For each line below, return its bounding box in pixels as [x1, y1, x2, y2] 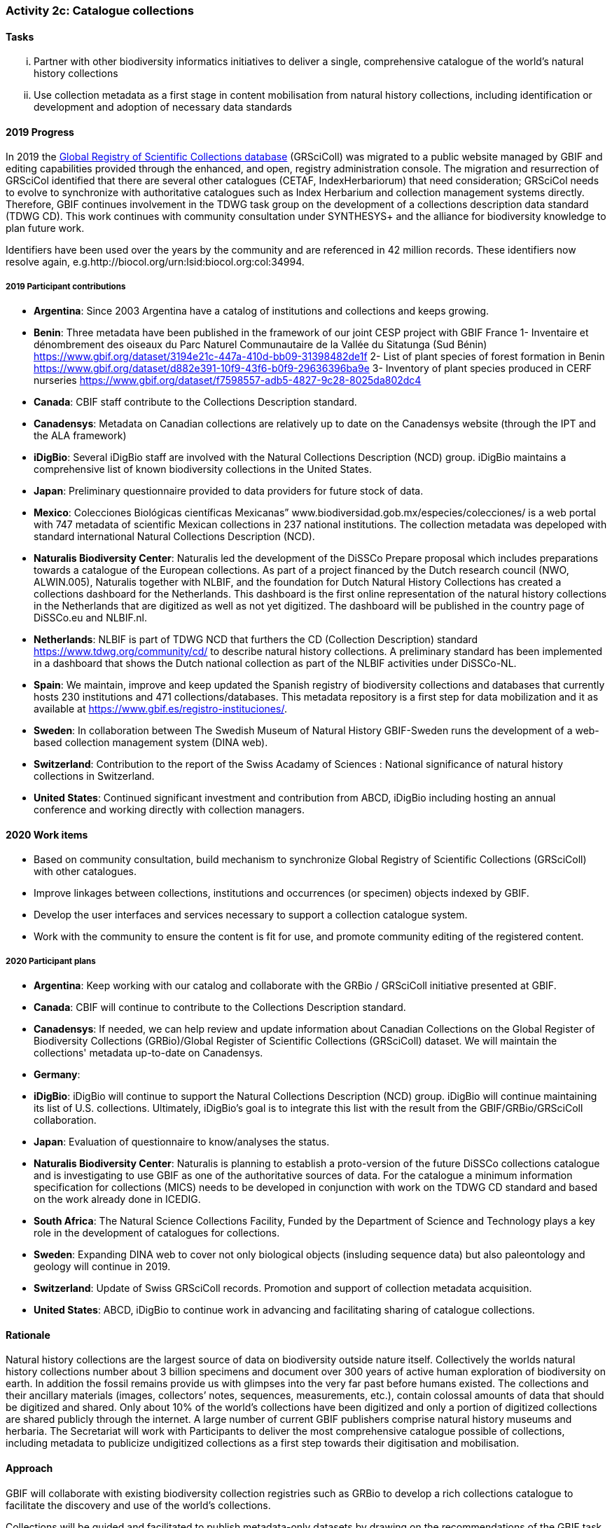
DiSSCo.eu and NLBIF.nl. [34, 612, 148, 624]
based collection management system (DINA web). [34, 736, 268, 749]
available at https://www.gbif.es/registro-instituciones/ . [34, 703, 287, 715]
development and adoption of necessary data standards [34, 101, 292, 113]
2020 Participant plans [6, 956, 96, 966]
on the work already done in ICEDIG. [34, 1193, 201, 1206]
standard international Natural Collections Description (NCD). [34, 530, 315, 543]
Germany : [34, 1068, 81, 1081]
